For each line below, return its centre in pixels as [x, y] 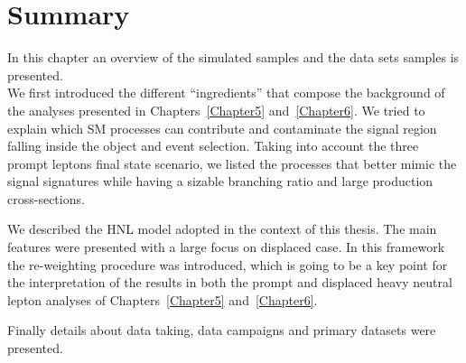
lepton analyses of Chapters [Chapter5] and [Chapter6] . [163, 299]
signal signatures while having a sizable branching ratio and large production [220, 181]
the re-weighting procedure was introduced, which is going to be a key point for [228, 264]
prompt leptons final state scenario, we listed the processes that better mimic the [232, 163]
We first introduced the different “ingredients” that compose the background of [226, 93]
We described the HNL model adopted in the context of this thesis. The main [222, 229]
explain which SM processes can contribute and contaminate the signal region [222, 128]
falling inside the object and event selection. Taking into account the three [213, 146]
